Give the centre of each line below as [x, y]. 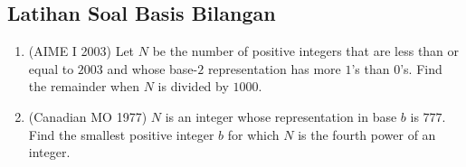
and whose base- [152, 68]
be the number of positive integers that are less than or [306, 51]
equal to [51, 68]
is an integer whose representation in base [281, 116]
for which [253, 134]
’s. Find [421, 68]
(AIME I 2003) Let [81, 51]
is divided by [193, 86]
